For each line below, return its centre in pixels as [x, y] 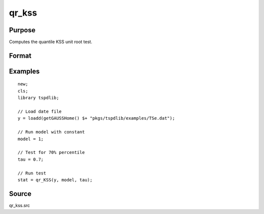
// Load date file [40, 112]
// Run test [32, 173]
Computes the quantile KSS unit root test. [51, 42]
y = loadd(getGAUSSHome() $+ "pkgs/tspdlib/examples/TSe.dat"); [97, 118]
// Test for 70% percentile [51, 152]
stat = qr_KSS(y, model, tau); [55, 180]
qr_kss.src [20, 205]
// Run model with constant [51, 132]
